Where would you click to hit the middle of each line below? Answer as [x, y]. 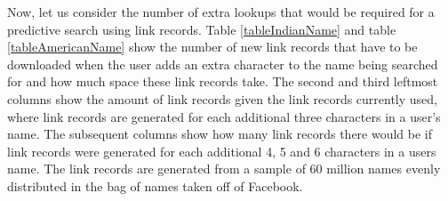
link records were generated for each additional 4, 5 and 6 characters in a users [222, 151]
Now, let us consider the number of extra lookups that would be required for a [221, 12]
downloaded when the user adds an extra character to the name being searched [223, 64]
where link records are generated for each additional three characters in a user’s [224, 116]
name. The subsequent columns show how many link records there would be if [220, 134]
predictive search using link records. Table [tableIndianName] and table [202, 29]
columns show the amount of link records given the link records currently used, [223, 98]
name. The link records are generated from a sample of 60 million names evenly [224, 169]
